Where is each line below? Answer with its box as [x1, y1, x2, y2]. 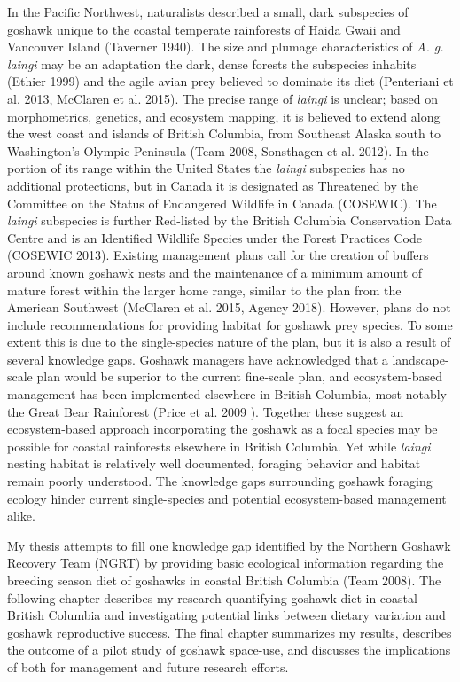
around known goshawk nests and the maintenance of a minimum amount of [7, 263, 423, 281]
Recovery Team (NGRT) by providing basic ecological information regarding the [7, 553, 444, 572]
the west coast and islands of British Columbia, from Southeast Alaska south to [7, 124, 441, 143]
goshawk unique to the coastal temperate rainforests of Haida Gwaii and [7, 20, 401, 38]
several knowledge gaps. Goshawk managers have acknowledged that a [7, 349, 388, 368]
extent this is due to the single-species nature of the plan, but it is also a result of [7, 333, 451, 351]
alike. [7, 506, 35, 525]
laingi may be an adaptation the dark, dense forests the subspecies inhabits [7, 54, 417, 73]
